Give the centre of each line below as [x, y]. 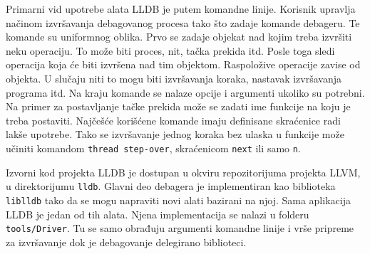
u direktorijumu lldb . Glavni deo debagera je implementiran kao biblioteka [171, 186]
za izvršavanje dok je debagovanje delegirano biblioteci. [126, 242]
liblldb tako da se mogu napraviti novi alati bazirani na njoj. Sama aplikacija [178, 200]
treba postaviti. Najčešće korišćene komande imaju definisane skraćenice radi [173, 120]
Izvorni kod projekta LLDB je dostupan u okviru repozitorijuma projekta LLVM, [183, 172]
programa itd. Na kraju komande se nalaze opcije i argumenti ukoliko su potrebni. [185, 92]
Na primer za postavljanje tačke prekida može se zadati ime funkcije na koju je [178, 106]
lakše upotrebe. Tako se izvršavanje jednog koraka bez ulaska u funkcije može [175, 134]
